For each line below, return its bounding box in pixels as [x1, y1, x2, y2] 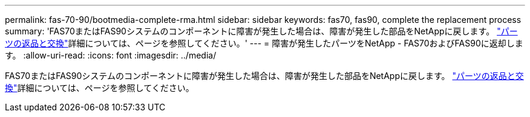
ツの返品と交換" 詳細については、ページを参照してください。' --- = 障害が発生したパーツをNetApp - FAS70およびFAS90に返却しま [5, 38, 523, 48]
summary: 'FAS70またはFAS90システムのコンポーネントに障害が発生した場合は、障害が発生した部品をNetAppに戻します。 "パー [5, 26, 518, 36]
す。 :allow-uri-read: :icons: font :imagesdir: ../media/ [5, 50, 217, 60]
